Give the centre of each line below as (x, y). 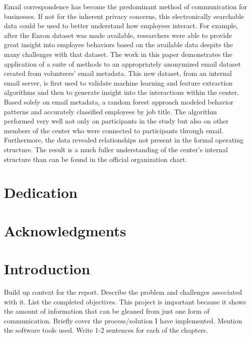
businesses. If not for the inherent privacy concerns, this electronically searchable (124, 16)
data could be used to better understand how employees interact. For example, (121, 26)
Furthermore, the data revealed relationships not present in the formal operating (124, 140)
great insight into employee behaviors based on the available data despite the (118, 44)
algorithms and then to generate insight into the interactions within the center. (122, 92)
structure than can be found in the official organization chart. (96, 159)
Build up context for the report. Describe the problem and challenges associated (123, 292)
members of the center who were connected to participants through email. (114, 130)
